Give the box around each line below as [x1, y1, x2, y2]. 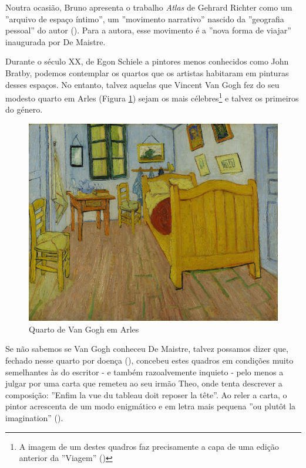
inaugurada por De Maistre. [5, 35, 106, 48]
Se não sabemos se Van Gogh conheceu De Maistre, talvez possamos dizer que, [5, 342, 288, 355]
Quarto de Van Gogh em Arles [29, 323, 139, 335]
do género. [5, 103, 43, 116]
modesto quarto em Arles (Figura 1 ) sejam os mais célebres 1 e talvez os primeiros [5, 90, 299, 104]
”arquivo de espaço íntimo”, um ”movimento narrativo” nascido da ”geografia [5, 12, 284, 25]
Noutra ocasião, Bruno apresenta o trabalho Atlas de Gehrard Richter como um [5, 1, 292, 13]
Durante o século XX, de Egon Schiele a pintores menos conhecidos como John [5, 55, 289, 67]
